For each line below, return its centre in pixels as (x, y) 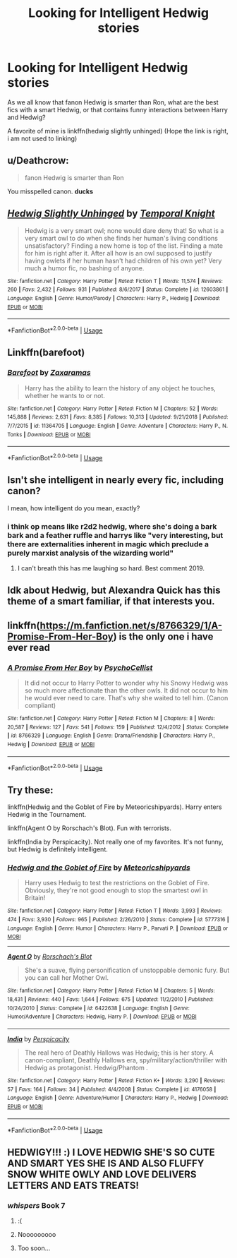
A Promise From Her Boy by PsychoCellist (80, 667)
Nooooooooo (37, 1234)
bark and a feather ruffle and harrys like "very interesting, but (115, 535)
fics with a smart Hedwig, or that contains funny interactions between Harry (117, 109)
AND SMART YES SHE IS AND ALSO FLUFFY (106, 1163)
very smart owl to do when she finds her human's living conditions (121, 238)
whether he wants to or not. (65, 395)
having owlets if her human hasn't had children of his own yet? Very (123, 260)
